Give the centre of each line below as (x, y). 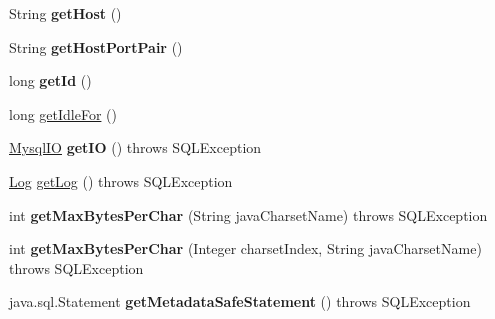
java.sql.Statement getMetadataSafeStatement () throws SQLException (240, 301)
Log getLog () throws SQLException (121, 180)
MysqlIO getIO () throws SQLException (135, 147)
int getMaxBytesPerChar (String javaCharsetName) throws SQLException (248, 214)
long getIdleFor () (63, 113)
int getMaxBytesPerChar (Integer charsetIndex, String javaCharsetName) (245, 248)
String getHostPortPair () (96, 46)
